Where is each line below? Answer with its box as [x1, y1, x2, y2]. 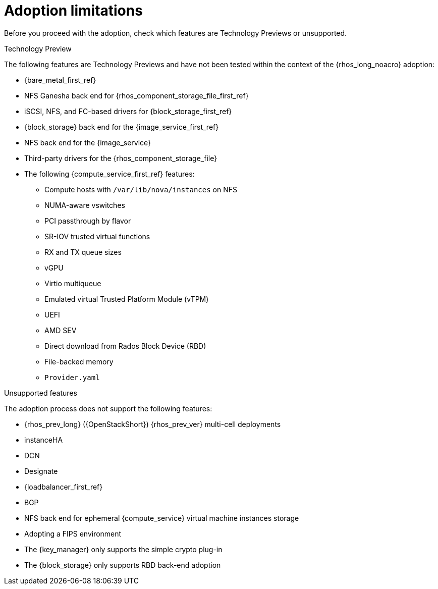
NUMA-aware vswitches [44, 200, 125, 209]
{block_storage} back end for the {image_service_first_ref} [24, 122, 219, 131]
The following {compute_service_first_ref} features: [24, 169, 195, 178]
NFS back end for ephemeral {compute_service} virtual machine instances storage [24, 513, 299, 522]
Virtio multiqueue [44, 279, 101, 288]
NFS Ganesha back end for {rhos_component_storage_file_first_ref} [24, 91, 249, 100]
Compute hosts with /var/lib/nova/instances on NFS [44, 185, 237, 194]
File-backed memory [44, 357, 114, 366]
